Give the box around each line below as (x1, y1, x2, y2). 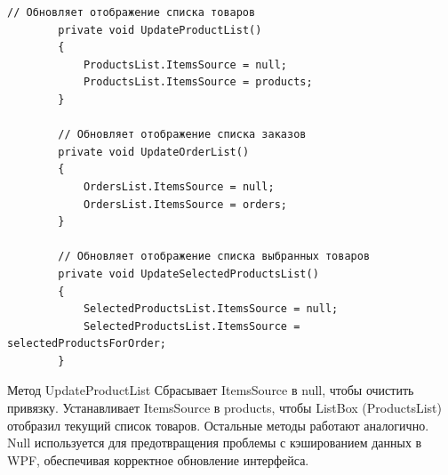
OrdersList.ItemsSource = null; (83, 180, 275, 193)
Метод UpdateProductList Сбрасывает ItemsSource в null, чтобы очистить (7, 381, 414, 399)
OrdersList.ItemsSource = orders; (83, 197, 287, 211)
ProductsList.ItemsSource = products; (83, 76, 313, 89)
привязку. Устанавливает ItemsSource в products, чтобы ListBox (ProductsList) (7, 399, 443, 417)
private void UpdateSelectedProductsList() (58, 267, 319, 280)
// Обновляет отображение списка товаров (7, 6, 256, 19)
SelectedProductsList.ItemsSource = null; (83, 302, 339, 316)
